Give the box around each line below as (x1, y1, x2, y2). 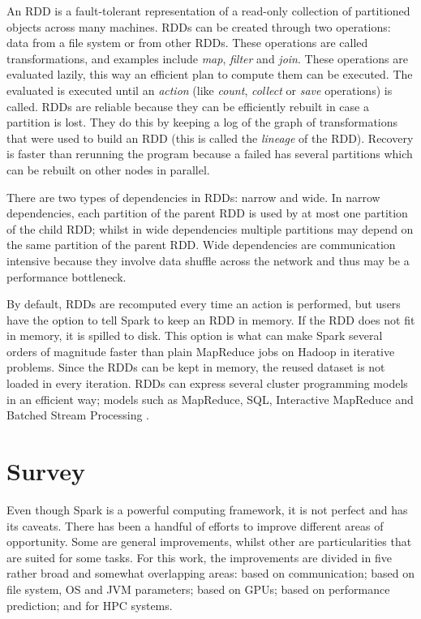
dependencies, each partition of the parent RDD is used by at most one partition (6, 204, 408, 221)
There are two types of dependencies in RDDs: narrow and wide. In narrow (6, 188, 380, 205)
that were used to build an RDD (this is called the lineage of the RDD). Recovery (6, 129, 414, 146)
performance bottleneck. (6, 268, 127, 285)
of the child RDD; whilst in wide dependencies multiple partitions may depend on (6, 220, 414, 237)
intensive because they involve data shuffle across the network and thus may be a (6, 251, 410, 269)
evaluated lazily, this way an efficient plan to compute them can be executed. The (6, 66, 413, 83)
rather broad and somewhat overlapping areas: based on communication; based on (6, 565, 415, 582)
